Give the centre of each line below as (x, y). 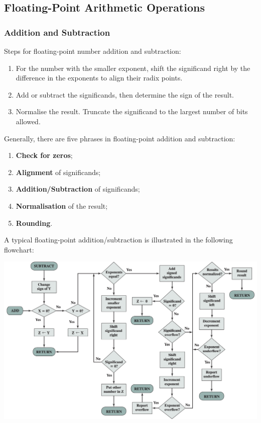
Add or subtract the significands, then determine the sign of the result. (125, 94)
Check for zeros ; (44, 155)
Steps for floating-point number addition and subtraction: (93, 51)
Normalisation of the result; (62, 205)
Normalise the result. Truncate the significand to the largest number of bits (132, 111)
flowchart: (19, 249)
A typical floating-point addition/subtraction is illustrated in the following (118, 240)
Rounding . (34, 223)
